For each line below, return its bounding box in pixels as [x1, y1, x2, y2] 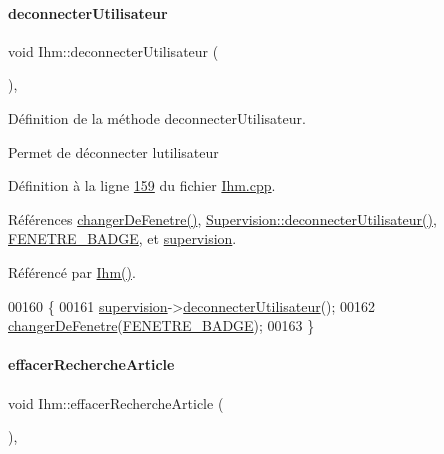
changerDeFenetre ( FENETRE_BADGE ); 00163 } [8, 315, 315, 336]
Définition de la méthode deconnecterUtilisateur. [8, 107, 306, 128]
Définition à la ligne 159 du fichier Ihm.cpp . [8, 175, 276, 196]
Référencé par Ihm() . [8, 261, 136, 282]
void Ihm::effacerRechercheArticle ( [8, 392, 224, 413]
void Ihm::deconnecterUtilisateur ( [8, 40, 219, 61]
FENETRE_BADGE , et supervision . [8, 228, 237, 249]
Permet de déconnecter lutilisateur [8, 141, 219, 162]
